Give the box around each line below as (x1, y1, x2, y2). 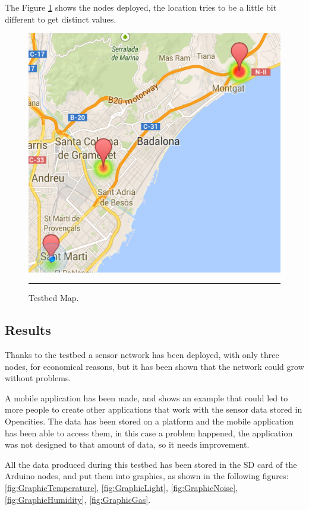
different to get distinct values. (5, 12, 116, 25)
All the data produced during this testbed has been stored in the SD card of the (5, 458, 297, 470)
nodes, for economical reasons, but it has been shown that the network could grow (5, 360, 304, 372)
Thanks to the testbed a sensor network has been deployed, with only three (5, 349, 279, 361)
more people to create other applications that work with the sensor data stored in (5, 403, 302, 416)
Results (5, 321, 51, 339)
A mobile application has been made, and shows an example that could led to (5, 391, 288, 404)
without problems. (5, 372, 71, 384)
